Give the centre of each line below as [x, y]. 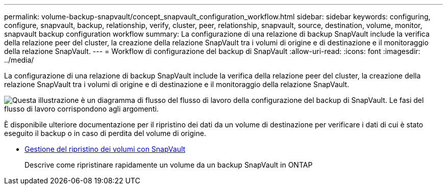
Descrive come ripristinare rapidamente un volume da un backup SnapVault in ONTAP [169, 165]
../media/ [19, 60]
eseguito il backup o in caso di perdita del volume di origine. [105, 133]
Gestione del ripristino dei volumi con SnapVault [105, 149]
